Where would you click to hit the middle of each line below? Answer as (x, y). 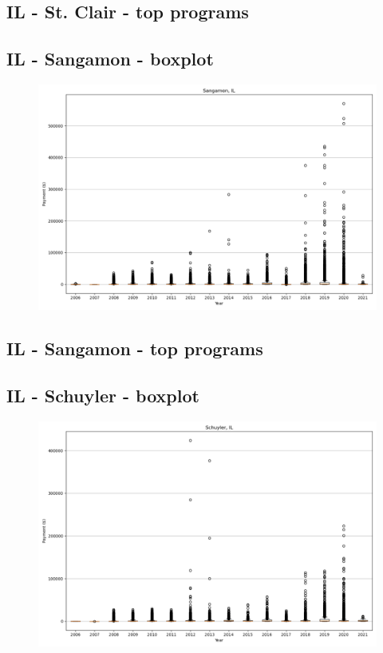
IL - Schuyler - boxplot (103, 396)
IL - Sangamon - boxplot (110, 59)
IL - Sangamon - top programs (135, 348)
